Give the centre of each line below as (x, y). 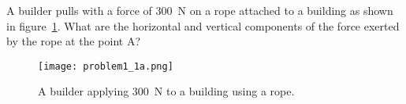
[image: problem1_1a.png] (106, 66)
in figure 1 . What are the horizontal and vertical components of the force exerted (203, 25)
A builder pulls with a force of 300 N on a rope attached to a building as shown (200, 10)
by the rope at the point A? (73, 41)
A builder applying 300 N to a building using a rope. (166, 91)
